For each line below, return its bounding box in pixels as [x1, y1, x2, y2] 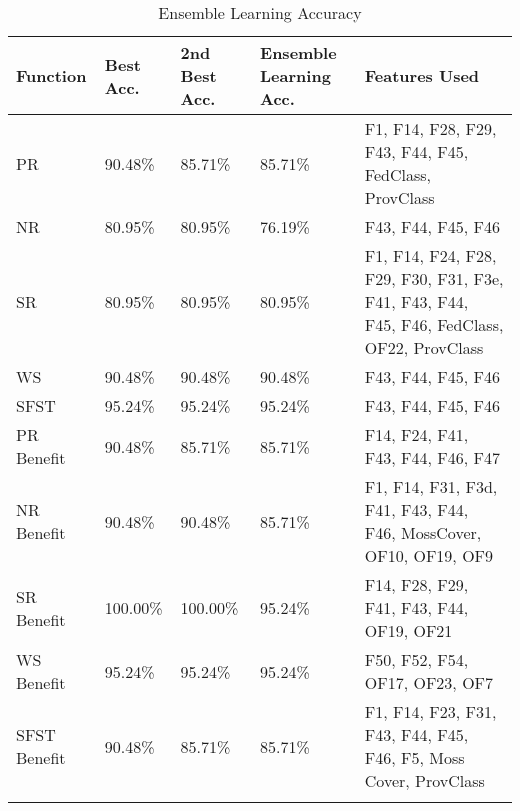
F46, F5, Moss [364, 746, 465, 769]
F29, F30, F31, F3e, [364, 267, 504, 290]
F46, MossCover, [364, 521, 482, 544]
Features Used [364, 64, 480, 87]
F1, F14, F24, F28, [364, 244, 497, 267]
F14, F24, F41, [364, 423, 469, 446]
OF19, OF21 [364, 619, 453, 642]
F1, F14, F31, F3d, [364, 475, 498, 498]
